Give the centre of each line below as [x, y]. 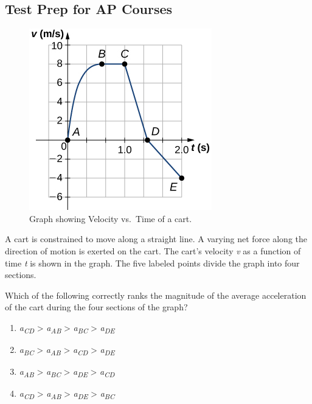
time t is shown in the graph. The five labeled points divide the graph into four [152, 263]
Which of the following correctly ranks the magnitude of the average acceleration [156, 295]
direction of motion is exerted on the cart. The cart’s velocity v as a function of [153, 250]
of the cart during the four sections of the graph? [96, 307]
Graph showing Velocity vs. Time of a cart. [111, 218]
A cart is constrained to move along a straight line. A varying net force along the [156, 239]
